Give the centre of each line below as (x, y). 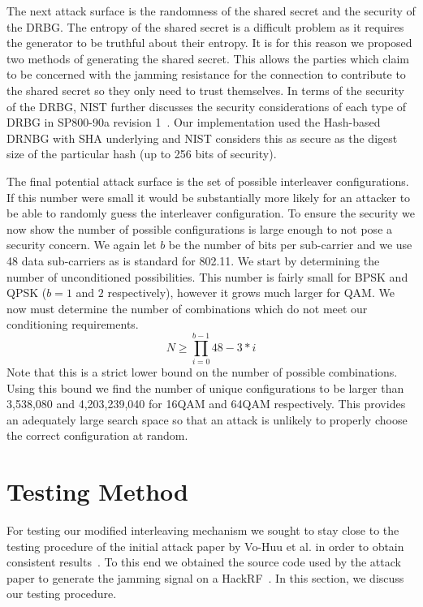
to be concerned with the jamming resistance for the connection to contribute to (206, 74)
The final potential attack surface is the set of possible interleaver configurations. (208, 181)
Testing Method (97, 491)
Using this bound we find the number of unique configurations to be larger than (205, 387)
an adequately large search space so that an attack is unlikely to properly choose (207, 419)
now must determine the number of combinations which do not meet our (187, 308)
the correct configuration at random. (97, 435)
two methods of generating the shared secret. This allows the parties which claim (208, 58)
